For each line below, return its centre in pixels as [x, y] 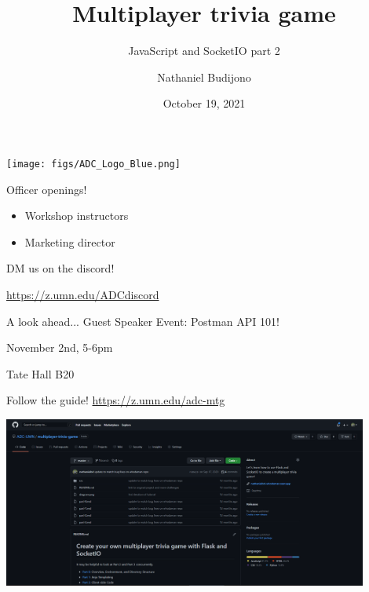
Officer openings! [47, 189]
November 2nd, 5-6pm [60, 347]
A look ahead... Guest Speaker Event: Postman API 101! [143, 321]
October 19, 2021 [204, 103]
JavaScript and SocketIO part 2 [204, 51]
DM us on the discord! [60, 268]
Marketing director [70, 241]
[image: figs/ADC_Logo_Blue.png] [93, 164]
